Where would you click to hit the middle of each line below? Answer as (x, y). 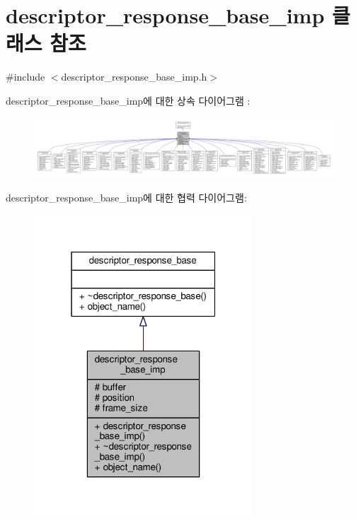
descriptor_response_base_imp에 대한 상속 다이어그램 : (128, 100)
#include (25, 77)
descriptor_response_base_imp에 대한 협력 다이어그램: (126, 197)
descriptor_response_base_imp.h (134, 77)
